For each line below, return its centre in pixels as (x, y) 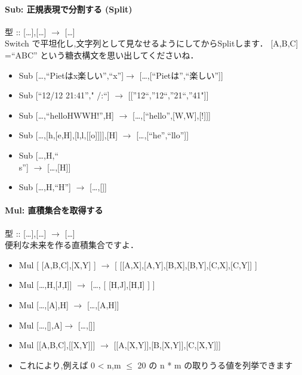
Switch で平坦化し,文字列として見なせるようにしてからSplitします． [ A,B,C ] (152, 43)
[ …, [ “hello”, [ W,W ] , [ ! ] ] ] (172, 115)
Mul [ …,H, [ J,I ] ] (45, 285)
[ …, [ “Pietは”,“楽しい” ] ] (181, 75)
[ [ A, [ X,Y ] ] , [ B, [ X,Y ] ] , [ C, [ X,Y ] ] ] (167, 345)
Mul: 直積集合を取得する (54, 210)
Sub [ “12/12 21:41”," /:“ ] (64, 95)
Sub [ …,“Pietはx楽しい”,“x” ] (71, 75)
